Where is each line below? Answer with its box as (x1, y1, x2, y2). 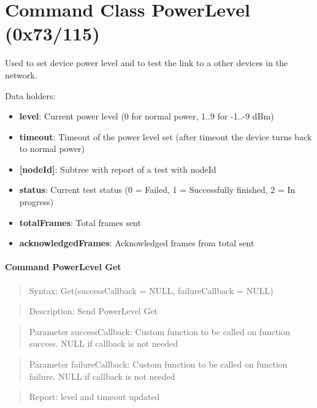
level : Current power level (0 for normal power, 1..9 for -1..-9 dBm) (19, 110, 274, 123)
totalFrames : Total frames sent (19, 216, 141, 229)
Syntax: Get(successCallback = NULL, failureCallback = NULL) (29, 284, 273, 297)
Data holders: (5, 89, 56, 102)
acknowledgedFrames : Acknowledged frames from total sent (19, 236, 254, 249)
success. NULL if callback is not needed (29, 337, 178, 350)
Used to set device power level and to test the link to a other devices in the (5, 56, 288, 69)
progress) (19, 195, 54, 208)
